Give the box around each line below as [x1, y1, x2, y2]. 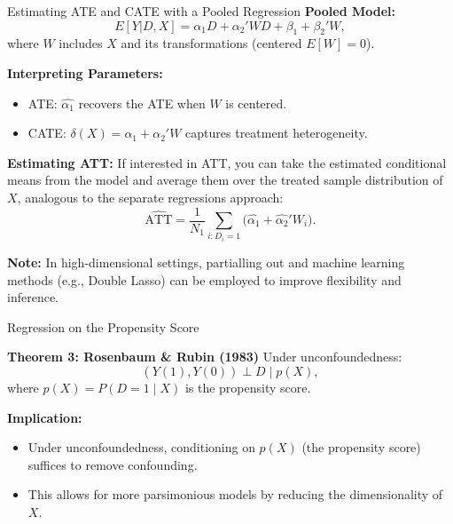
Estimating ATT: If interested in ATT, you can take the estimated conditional [7, 153, 447, 171]
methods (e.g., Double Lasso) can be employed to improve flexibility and [7, 270, 402, 289]
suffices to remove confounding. [27, 455, 198, 473]
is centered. [225, 93, 287, 112]
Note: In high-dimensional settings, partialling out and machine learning [7, 252, 405, 271]
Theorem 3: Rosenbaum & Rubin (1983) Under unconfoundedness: [7, 347, 402, 366]
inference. [7, 288, 59, 306]
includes [59, 34, 103, 52]
